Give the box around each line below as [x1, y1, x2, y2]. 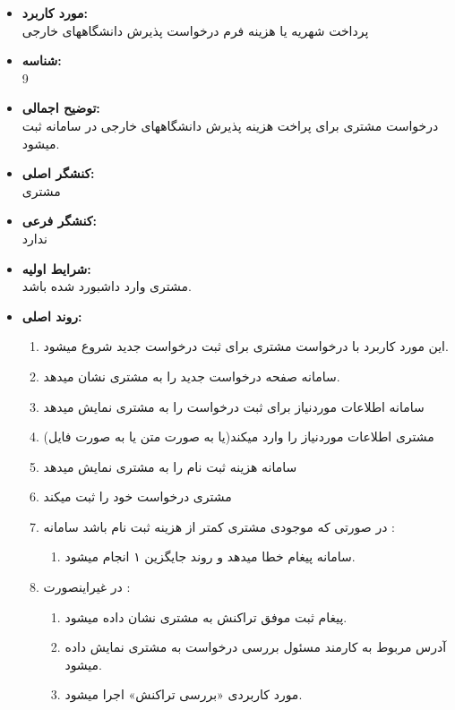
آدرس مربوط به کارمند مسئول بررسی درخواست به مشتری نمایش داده [64, 637, 447, 656]
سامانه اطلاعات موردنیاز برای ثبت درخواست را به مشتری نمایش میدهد [43, 397, 425, 415]
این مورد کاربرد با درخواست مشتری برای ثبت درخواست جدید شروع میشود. [43, 337, 449, 355]
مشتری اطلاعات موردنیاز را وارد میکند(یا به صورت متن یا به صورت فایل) [43, 427, 434, 446]
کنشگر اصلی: [21, 164, 95, 183]
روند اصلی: [21, 306, 82, 325]
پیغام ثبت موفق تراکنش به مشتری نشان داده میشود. [64, 607, 348, 626]
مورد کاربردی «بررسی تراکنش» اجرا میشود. [64, 685, 303, 704]
